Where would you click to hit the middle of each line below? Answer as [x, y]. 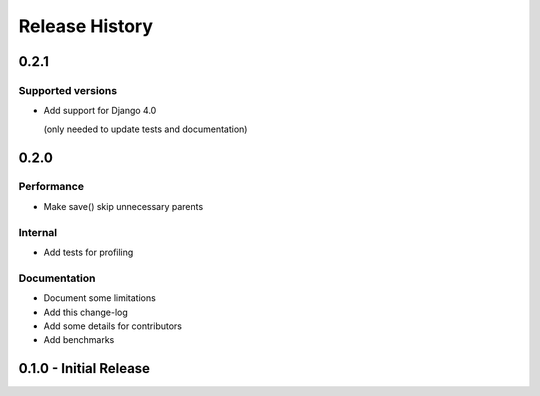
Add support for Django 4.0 [100, 111]
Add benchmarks [79, 340]
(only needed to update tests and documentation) [145, 129]
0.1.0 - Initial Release [84, 368]
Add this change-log [86, 312]
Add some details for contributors [113, 326]
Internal [38, 232]
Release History [86, 26]
